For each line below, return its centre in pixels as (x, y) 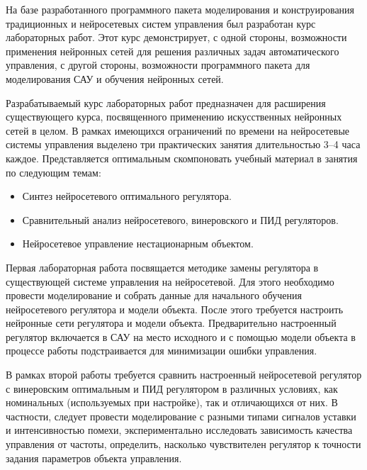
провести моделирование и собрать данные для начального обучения (154, 295)
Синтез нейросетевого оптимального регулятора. (127, 196)
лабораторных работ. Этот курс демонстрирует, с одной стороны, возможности (176, 37)
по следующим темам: (53, 172)
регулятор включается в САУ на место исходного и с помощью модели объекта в (181, 336)
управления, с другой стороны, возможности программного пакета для (158, 65)
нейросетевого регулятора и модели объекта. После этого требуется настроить (175, 309)
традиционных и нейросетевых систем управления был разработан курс (161, 23)
